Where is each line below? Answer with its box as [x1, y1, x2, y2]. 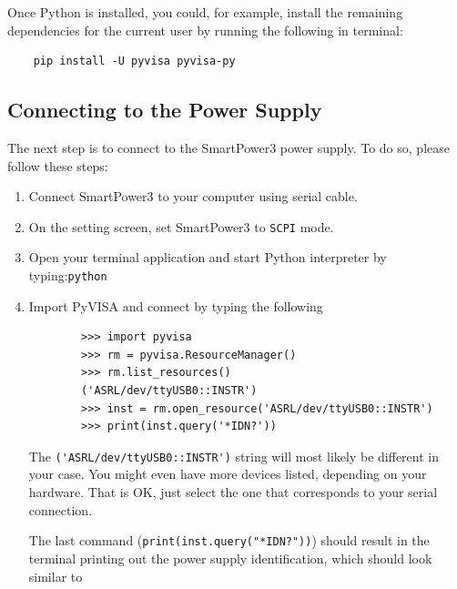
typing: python [28, 266, 107, 285]
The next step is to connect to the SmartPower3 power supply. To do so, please [7, 137, 450, 157]
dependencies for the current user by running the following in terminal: [7, 20, 403, 39]
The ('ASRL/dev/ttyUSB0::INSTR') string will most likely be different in [28, 446, 439, 465]
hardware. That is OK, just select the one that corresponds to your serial [28, 482, 438, 502]
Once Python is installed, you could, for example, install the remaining [7, 3, 403, 21]
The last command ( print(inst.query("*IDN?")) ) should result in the [28, 531, 430, 550]
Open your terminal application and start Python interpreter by [28, 248, 387, 267]
